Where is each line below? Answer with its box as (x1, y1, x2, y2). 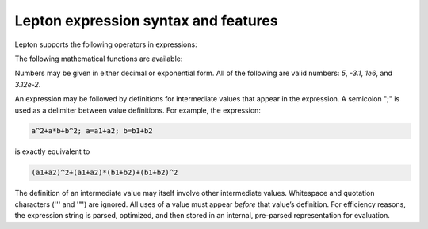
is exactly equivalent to (14, 147, 90, 156)
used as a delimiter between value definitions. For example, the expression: (14, 105, 262, 115)
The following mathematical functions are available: (14, 54, 183, 63)
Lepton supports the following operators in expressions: (14, 40, 197, 49)
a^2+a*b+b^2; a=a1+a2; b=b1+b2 (31, 127, 154, 135)
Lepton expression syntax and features (14, 12, 278, 29)
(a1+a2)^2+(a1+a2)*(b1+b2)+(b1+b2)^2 (31, 168, 178, 177)
